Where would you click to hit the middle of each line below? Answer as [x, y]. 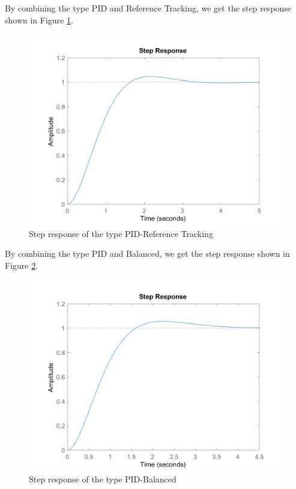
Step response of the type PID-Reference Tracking [121, 233]
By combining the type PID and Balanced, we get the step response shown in [147, 253]
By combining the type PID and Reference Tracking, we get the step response [148, 8]
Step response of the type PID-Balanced [103, 479]
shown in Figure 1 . [39, 19]
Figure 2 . [22, 265]
